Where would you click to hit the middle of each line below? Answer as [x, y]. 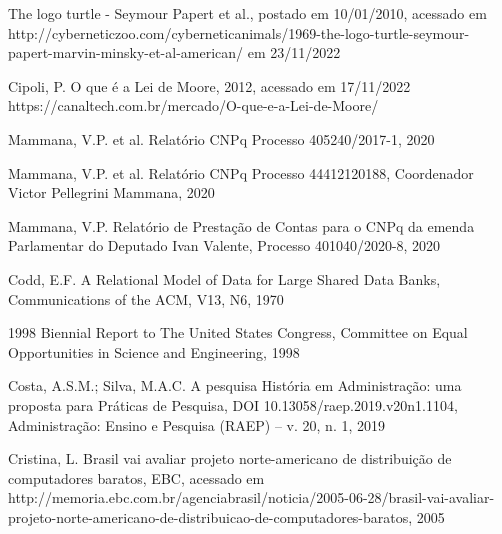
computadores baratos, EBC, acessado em [136, 477]
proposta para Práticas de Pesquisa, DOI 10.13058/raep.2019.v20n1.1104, [233, 404]
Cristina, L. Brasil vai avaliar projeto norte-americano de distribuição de [230, 458]
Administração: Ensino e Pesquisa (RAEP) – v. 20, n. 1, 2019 [196, 424]
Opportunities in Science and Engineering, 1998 [154, 351]
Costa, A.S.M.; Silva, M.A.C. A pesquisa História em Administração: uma [235, 385]
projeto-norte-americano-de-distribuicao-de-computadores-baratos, [210, 516]
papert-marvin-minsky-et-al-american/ [126, 52]
